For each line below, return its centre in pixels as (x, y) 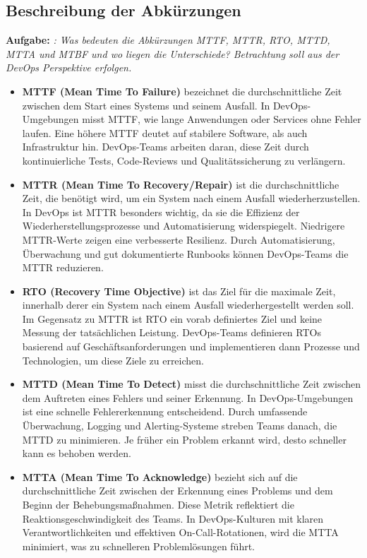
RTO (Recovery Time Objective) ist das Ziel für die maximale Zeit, (179, 291)
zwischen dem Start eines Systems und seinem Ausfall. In (146, 105)
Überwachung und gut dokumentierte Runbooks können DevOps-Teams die (185, 253)
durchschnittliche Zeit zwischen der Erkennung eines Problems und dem (178, 491)
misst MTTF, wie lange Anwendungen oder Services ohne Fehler (222, 119)
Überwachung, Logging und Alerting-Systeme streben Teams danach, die (180, 426)
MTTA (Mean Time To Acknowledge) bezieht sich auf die (160, 476)
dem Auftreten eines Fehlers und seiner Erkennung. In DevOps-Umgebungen (188, 397)
